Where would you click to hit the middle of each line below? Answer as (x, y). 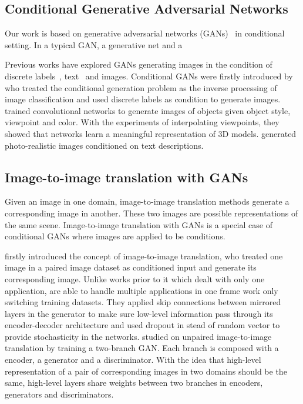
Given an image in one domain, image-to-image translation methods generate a (147, 201)
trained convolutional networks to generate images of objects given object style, (148, 110)
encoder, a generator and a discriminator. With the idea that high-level (133, 360)
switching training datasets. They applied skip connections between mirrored (143, 302)
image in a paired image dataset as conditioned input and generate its (131, 267)
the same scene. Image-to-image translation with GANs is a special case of (139, 224)
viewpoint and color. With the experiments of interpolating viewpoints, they (142, 122)
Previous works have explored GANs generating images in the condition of (139, 64)
